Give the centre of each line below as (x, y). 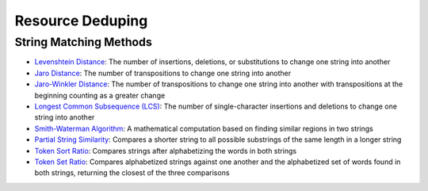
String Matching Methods (83, 42)
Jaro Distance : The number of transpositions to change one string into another (163, 73)
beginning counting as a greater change (100, 95)
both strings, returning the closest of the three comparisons (132, 173)
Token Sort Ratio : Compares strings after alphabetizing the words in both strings (166, 151)
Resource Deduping (81, 21)
